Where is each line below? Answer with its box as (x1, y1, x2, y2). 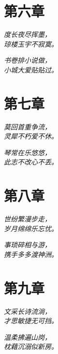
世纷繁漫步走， (4, 214, 51, 224)
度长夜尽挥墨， (4, 29, 51, 39)
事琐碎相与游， (4, 240, 51, 250)
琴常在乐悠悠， (4, 147, 51, 157)
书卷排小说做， (4, 55, 51, 65)
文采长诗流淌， (4, 306, 51, 316)
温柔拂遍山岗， (4, 332, 51, 342)
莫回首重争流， (4, 121, 51, 131)
